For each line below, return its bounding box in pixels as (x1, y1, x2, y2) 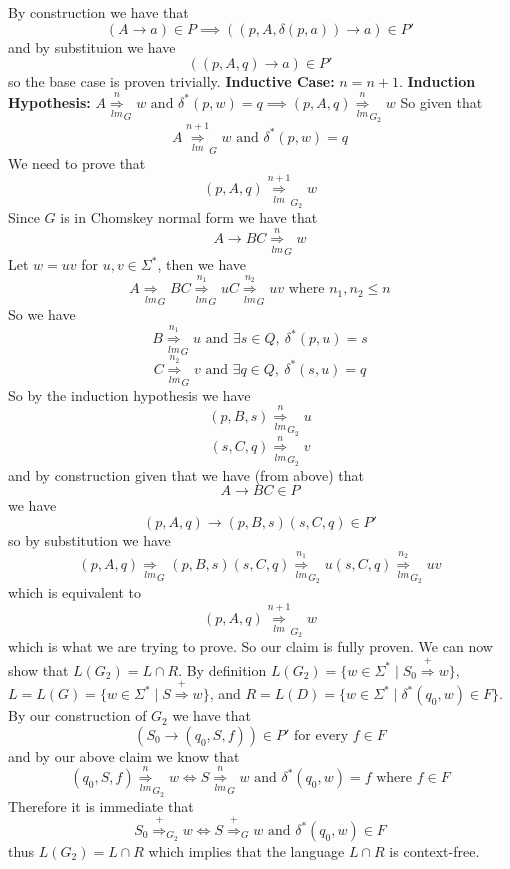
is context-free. (389, 841, 480, 862)
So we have (8, 304, 76, 325)
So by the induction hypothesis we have (8, 384, 251, 405)
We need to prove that (8, 153, 146, 174)
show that (8, 659, 69, 680)
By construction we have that (8, 2, 189, 22)
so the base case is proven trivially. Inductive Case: (8, 71, 335, 92)
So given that (400, 91, 483, 112)
